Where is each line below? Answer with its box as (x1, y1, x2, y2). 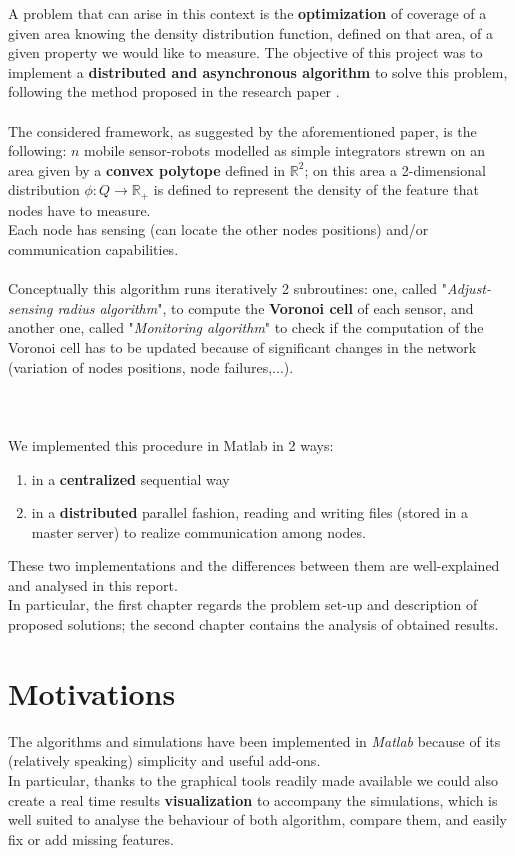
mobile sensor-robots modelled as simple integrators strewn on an (84, 140, 485, 161)
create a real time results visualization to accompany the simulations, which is (8, 789, 498, 810)
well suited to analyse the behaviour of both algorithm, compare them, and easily (8, 809, 507, 830)
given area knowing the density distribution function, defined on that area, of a (8, 22, 493, 43)
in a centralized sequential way (31, 468, 230, 489)
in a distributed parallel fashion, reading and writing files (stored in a (31, 502, 469, 523)
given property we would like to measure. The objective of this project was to (8, 42, 483, 63)
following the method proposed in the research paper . (8, 81, 340, 102)
